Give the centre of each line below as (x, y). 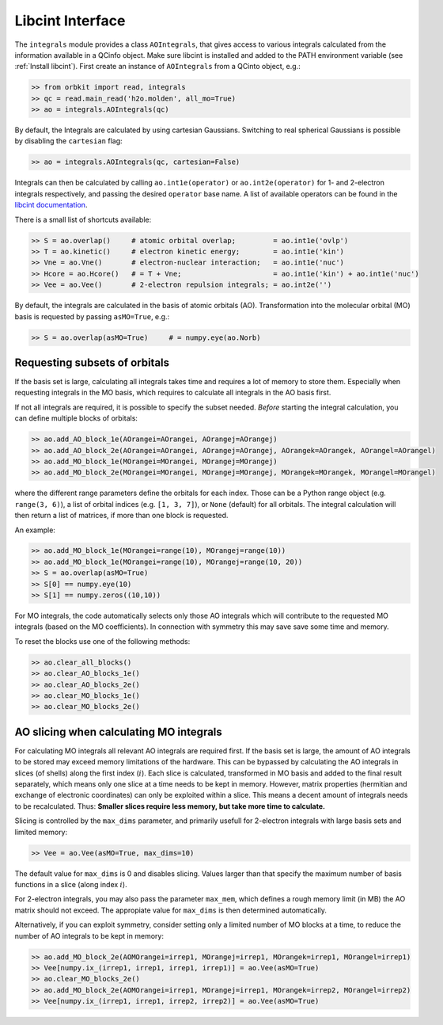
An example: (35, 530)
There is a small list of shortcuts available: (83, 219)
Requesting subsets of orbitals (92, 362)
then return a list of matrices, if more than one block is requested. (121, 516)
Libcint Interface (70, 21)
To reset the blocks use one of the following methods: (102, 641)
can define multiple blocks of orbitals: (76, 418)
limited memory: (41, 832)
